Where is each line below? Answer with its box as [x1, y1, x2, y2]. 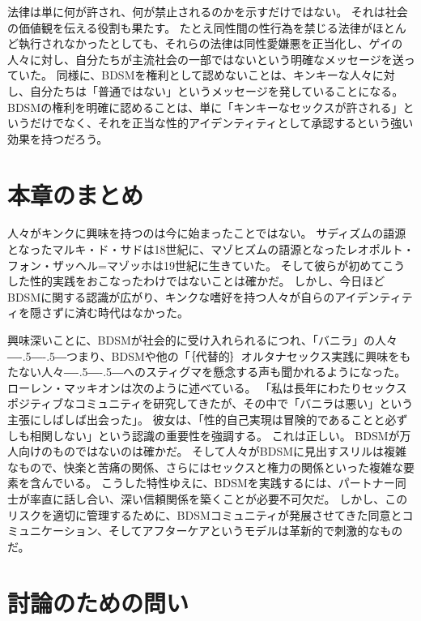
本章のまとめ [7, 178, 144, 211]
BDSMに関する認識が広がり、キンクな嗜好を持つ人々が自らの [7, 288, 335, 305]
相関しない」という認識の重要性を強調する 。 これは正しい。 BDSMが [29, 426, 400, 443]
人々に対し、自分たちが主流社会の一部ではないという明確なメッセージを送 [7, 50, 404, 67]
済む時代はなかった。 [74, 304, 189, 321]
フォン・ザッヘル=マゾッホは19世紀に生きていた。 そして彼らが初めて [7, 256, 383, 273]
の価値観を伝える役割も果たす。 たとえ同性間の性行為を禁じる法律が [7, 19, 372, 36]
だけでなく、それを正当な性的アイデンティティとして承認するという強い [29, 114, 414, 131]
